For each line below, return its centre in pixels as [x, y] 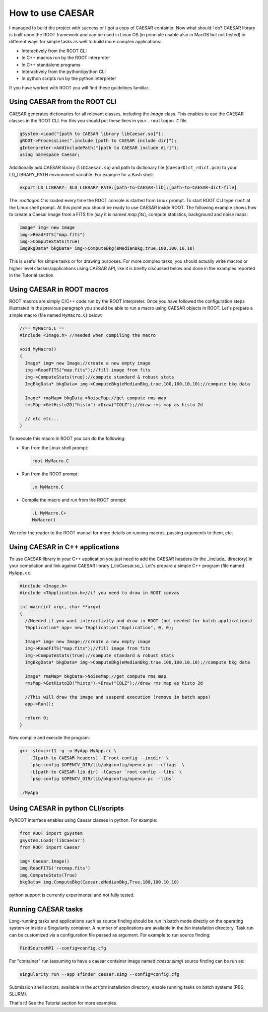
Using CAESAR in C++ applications [64, 547]
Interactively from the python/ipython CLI [64, 72]
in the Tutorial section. [32, 275]
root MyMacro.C [50, 461]
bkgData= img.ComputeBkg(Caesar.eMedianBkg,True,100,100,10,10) [100, 882]
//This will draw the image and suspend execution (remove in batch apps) [118, 697]
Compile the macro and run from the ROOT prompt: [74, 500]
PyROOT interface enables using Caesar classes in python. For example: [83, 820]
